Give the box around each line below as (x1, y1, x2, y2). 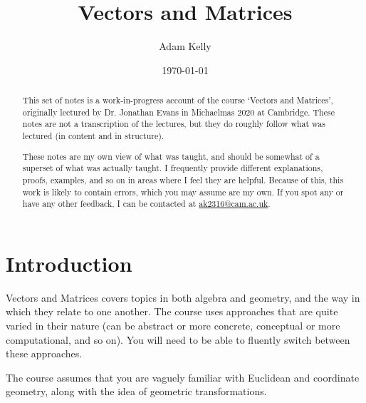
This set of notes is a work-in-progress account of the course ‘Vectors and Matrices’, (22, 94, 333, 106)
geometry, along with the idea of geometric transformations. (6, 384, 267, 399)
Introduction (6, 248, 132, 277)
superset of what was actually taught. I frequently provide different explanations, (22, 162, 323, 174)
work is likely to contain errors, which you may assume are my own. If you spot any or (22, 185, 344, 198)
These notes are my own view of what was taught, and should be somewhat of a (22, 150, 320, 162)
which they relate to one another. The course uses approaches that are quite (6, 304, 338, 319)
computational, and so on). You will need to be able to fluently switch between (6, 332, 350, 347)
